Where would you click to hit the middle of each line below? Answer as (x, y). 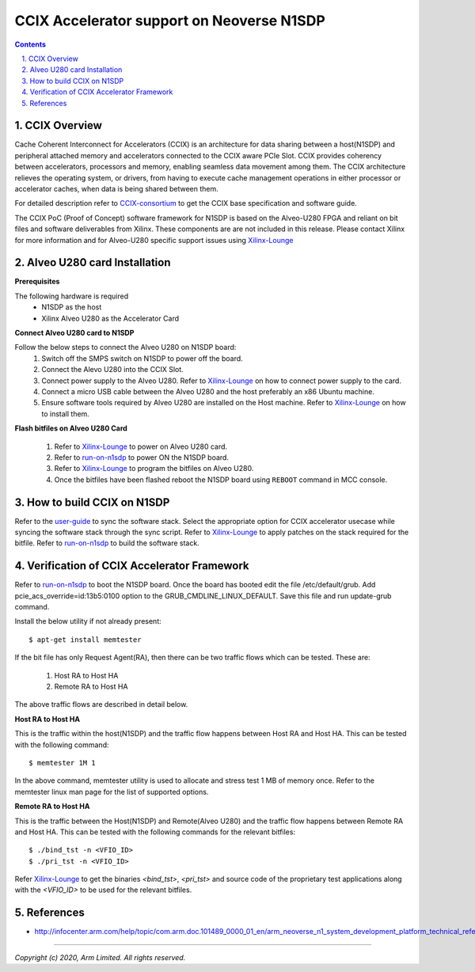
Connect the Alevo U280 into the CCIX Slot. (112, 370)
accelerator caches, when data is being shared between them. (116, 188)
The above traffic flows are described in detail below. (101, 704)
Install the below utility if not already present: (88, 621)
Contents (30, 44)
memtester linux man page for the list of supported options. (112, 792)
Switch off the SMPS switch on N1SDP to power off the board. (142, 358)
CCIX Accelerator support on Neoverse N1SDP (170, 21)
